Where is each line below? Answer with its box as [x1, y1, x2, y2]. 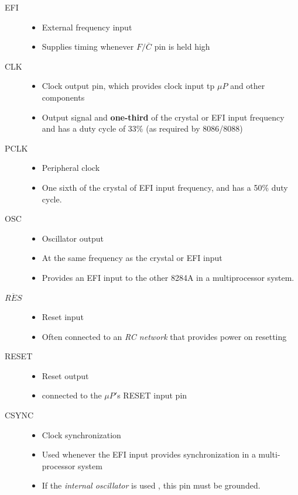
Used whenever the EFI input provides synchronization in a [42, 448, 256, 460]
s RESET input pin [117, 389, 187, 401]
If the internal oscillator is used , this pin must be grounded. [42, 479, 261, 491]
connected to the [42, 389, 102, 401]
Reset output [42, 369, 89, 381]
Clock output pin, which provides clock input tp [42, 80, 215, 92]
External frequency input [42, 20, 132, 33]
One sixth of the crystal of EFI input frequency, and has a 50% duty [42, 181, 288, 193]
